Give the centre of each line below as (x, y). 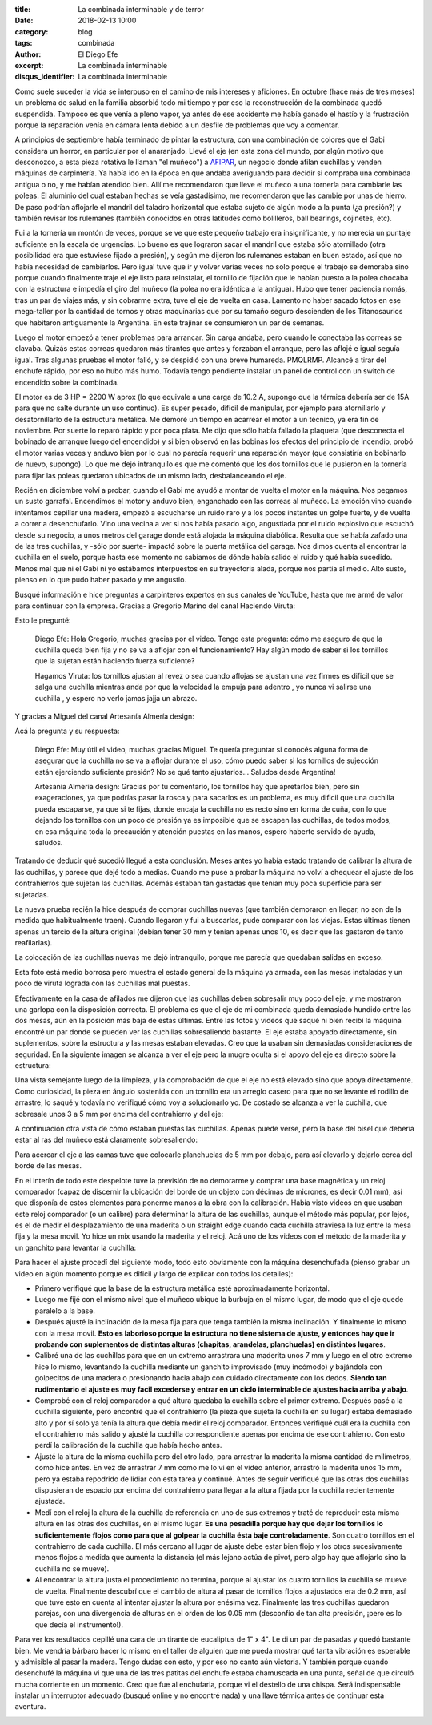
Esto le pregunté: (43, 620)
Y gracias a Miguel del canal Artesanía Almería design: (105, 716)
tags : (24, 43)
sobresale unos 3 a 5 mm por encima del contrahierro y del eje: (119, 1114)
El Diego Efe (98, 54)
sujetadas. (32, 894)
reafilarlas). (34, 943)
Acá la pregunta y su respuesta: (67, 731)
